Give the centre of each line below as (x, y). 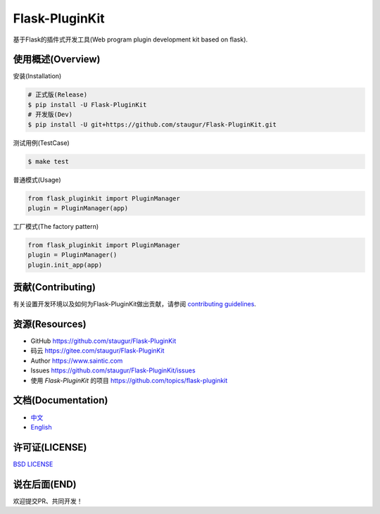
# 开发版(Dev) (50, 115)
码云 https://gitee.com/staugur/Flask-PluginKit (97, 351)
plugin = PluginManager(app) (78, 208)
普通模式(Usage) (37, 180)
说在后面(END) (45, 484)
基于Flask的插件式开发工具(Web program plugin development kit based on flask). (131, 39)
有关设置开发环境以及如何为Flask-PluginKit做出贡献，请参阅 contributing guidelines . (135, 304)
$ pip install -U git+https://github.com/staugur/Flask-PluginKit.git (152, 124)
